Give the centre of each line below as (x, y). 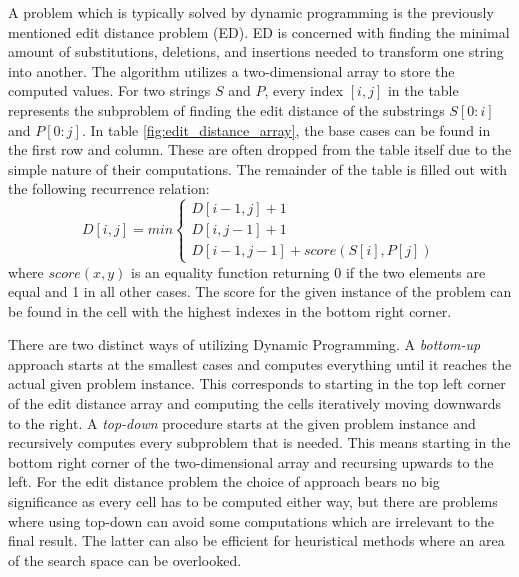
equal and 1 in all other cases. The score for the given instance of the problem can (260, 291)
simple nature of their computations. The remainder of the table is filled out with (257, 168)
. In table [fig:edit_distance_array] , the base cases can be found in (286, 129)
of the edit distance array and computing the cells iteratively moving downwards (255, 403)
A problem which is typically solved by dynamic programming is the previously (251, 12)
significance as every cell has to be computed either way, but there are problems (253, 501)
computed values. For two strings (109, 90)
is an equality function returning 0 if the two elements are (308, 271)
